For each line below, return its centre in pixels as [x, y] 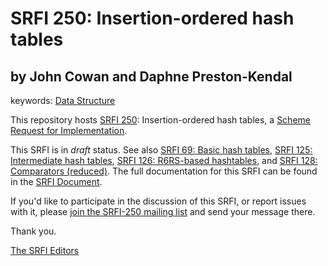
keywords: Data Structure [63, 100]
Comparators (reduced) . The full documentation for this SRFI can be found [164, 171]
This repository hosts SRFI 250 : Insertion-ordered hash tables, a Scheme [160, 120]
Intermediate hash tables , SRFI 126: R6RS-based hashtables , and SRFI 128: [164, 160]
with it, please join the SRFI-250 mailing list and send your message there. [163, 211]
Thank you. [33, 231]
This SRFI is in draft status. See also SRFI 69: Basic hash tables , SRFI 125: [161, 150]
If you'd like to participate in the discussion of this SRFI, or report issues [158, 201]
